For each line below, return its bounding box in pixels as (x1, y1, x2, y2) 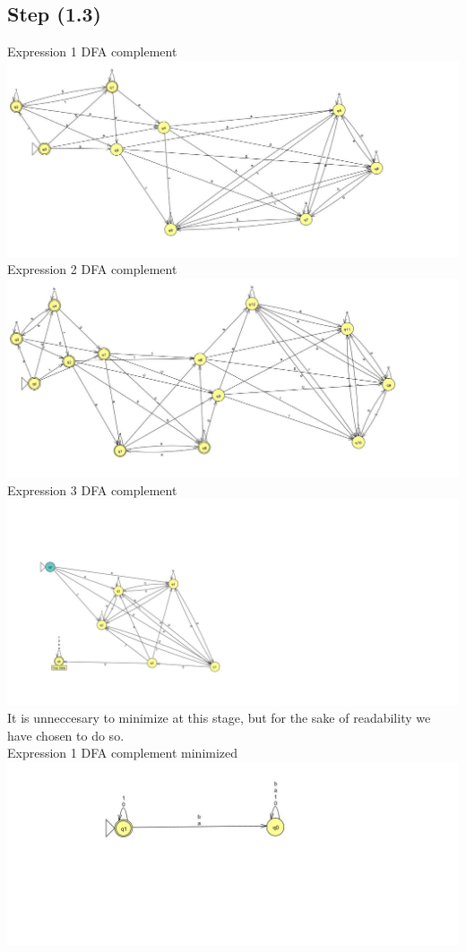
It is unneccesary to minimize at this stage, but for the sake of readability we (7, 708, 431, 727)
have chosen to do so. (7, 725, 125, 744)
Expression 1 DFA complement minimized (7, 743, 238, 762)
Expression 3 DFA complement (7, 480, 177, 499)
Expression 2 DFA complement (7, 260, 177, 279)
